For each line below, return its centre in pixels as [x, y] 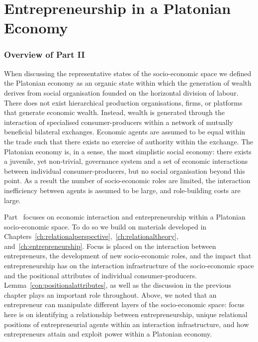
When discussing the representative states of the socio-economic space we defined [128, 73]
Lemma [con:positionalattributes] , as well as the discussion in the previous [118, 285]
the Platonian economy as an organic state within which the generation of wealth [128, 83]
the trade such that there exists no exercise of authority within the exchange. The [129, 141]
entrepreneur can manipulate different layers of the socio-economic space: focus [124, 304]
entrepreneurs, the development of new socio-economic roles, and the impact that [128, 256]
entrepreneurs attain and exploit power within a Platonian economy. [108, 334]
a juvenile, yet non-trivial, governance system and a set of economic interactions [126, 161]
